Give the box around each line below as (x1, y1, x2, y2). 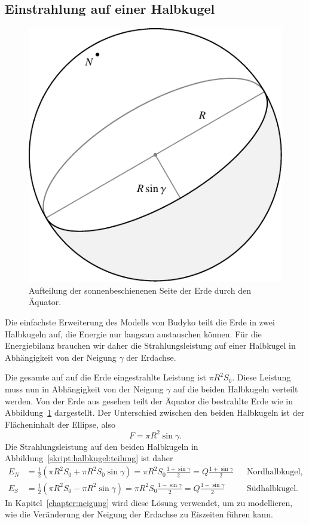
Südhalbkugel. (246, 484, 298, 493)
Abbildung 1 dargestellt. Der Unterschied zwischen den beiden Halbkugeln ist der (5, 406, 305, 419)
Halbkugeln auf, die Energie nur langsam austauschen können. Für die (5, 327, 262, 340)
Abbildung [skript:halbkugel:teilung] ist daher (5, 452, 173, 464)
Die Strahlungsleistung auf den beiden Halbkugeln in (5, 440, 198, 452)
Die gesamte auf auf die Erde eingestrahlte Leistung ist (5, 371, 206, 383)
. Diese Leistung (232, 371, 291, 383)
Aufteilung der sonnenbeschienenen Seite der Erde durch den (29, 284, 251, 296)
